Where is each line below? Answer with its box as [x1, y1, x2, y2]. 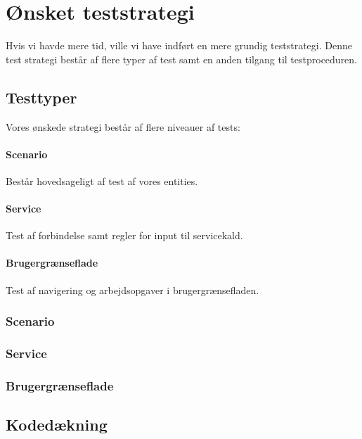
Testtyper [6, 86, 77, 108]
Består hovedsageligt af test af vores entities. [6, 173, 198, 188]
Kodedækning [6, 414, 108, 435]
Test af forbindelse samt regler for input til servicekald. [6, 228, 243, 243]
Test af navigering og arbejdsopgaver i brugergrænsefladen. [6, 282, 259, 297]
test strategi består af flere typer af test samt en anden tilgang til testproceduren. [6, 51, 358, 66]
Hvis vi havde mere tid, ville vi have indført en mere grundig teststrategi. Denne [6, 38, 352, 53]
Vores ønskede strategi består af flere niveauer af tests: [6, 119, 240, 134]
